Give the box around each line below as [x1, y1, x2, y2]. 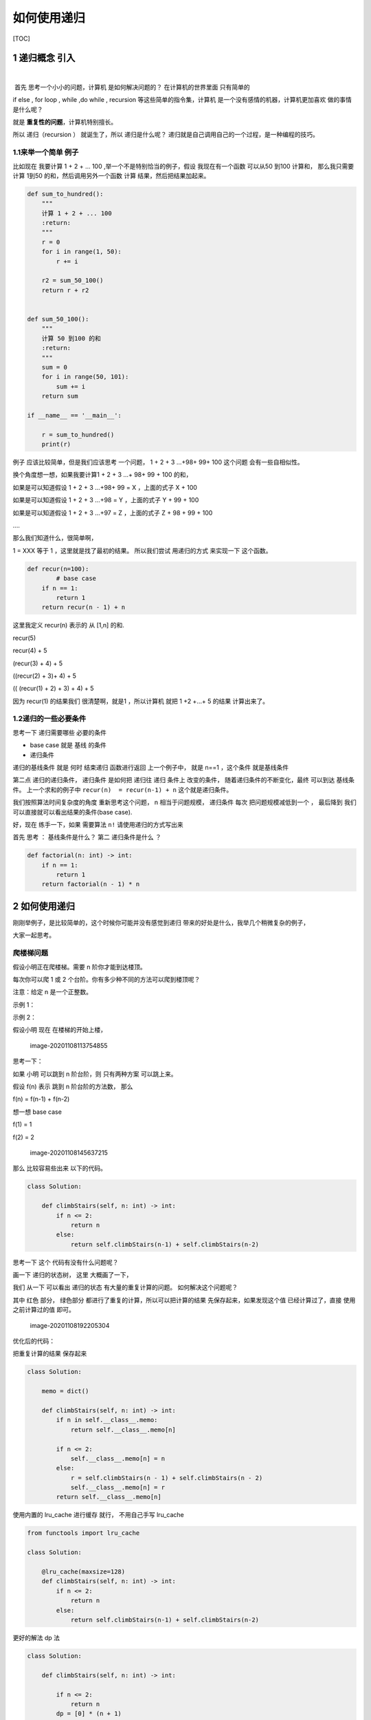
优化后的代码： [12, 1337, 55, 1345]
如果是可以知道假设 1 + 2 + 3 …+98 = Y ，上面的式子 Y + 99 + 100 [12, 496, 199, 504]
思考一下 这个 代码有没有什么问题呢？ [12, 1258, 119, 1266]
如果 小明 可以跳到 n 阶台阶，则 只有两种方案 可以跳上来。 [12, 1070, 177, 1078]
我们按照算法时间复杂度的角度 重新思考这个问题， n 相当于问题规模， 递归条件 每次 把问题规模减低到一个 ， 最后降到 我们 [12, 798, 357, 806]
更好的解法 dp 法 [12, 1633, 60, 1642]
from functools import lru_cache [27, 1529, 140, 1537]
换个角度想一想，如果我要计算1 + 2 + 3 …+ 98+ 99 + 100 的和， [12, 471, 192, 479]
